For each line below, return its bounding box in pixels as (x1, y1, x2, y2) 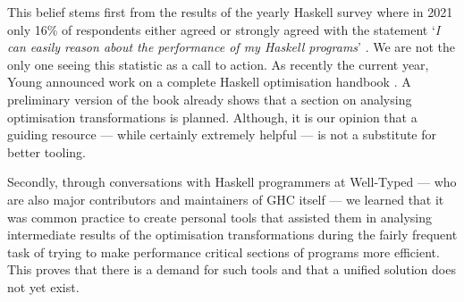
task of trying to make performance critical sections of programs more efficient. (7, 242, 440, 261)
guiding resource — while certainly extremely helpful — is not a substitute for (7, 125, 437, 144)
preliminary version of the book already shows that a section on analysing (7, 89, 412, 108)
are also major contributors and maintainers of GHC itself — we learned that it (7, 189, 444, 208)
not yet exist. (7, 277, 80, 296)
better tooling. (7, 142, 86, 161)
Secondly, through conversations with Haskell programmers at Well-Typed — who (7, 172, 457, 191)
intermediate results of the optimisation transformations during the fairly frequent (7, 225, 458, 244)
